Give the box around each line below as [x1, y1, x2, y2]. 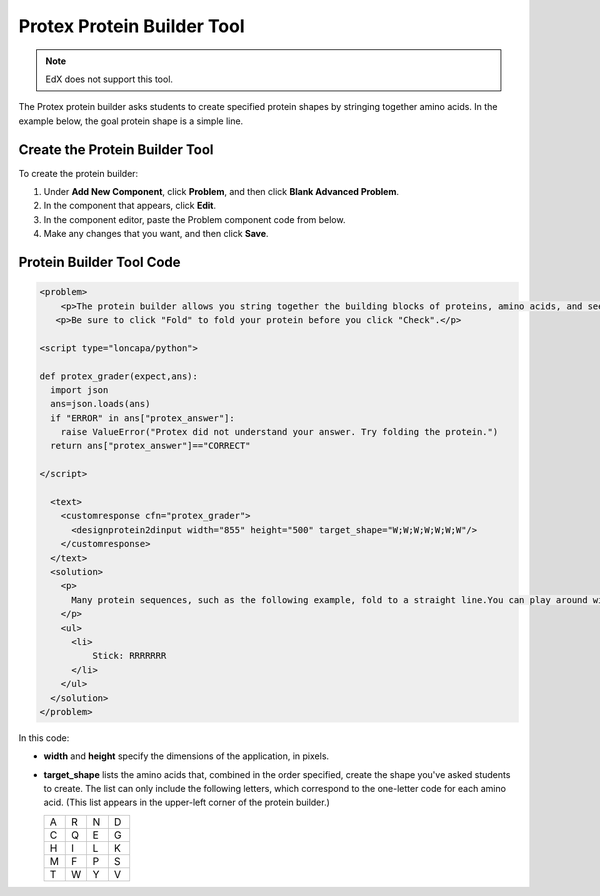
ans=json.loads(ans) [50, 398, 151, 410]
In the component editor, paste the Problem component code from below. [43, 213, 346, 225]
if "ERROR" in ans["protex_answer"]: [50, 412, 235, 424]
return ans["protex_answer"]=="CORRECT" [50, 440, 251, 452]
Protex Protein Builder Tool [18, 15, 245, 37]
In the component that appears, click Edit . [43, 200, 217, 212]
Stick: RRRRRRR [91, 650, 167, 662]
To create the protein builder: [18, 167, 139, 179]
